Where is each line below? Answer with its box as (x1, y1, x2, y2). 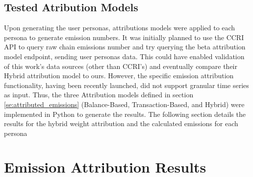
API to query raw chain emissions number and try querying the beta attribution (4, 42, 246, 52)
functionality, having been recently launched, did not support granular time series (4, 80, 249, 90)
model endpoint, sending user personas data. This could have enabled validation (4, 51, 245, 61)
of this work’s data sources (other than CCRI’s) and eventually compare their (4, 61, 237, 71)
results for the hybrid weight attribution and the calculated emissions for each (4, 118, 238, 129)
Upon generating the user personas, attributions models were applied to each (4, 22, 235, 33)
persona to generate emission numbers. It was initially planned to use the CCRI (4, 32, 244, 42)
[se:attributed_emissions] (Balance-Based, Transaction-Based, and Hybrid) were (4, 99, 245, 109)
